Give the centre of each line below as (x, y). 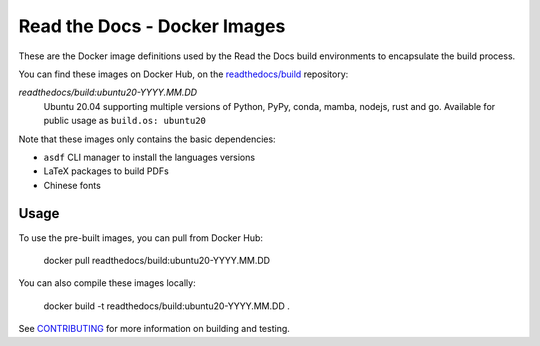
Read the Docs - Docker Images (152, 26)
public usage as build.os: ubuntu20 (125, 121)
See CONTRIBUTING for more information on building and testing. (154, 329)
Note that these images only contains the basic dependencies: (147, 139)
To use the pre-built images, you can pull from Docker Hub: (141, 237)
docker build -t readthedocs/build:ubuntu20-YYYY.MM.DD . (166, 306)
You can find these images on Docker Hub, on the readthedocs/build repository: (183, 74)
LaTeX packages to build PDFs (106, 171)
